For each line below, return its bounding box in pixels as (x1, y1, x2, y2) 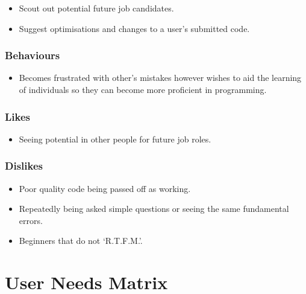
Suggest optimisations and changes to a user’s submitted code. (19, 22, 250, 34)
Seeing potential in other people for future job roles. (19, 132, 211, 145)
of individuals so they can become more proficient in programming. (19, 83, 267, 95)
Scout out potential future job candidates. (19, 2, 174, 14)
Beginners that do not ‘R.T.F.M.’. (19, 234, 143, 247)
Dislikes (5, 158, 43, 173)
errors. (19, 214, 43, 226)
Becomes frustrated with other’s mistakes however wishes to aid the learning (19, 71, 302, 84)
